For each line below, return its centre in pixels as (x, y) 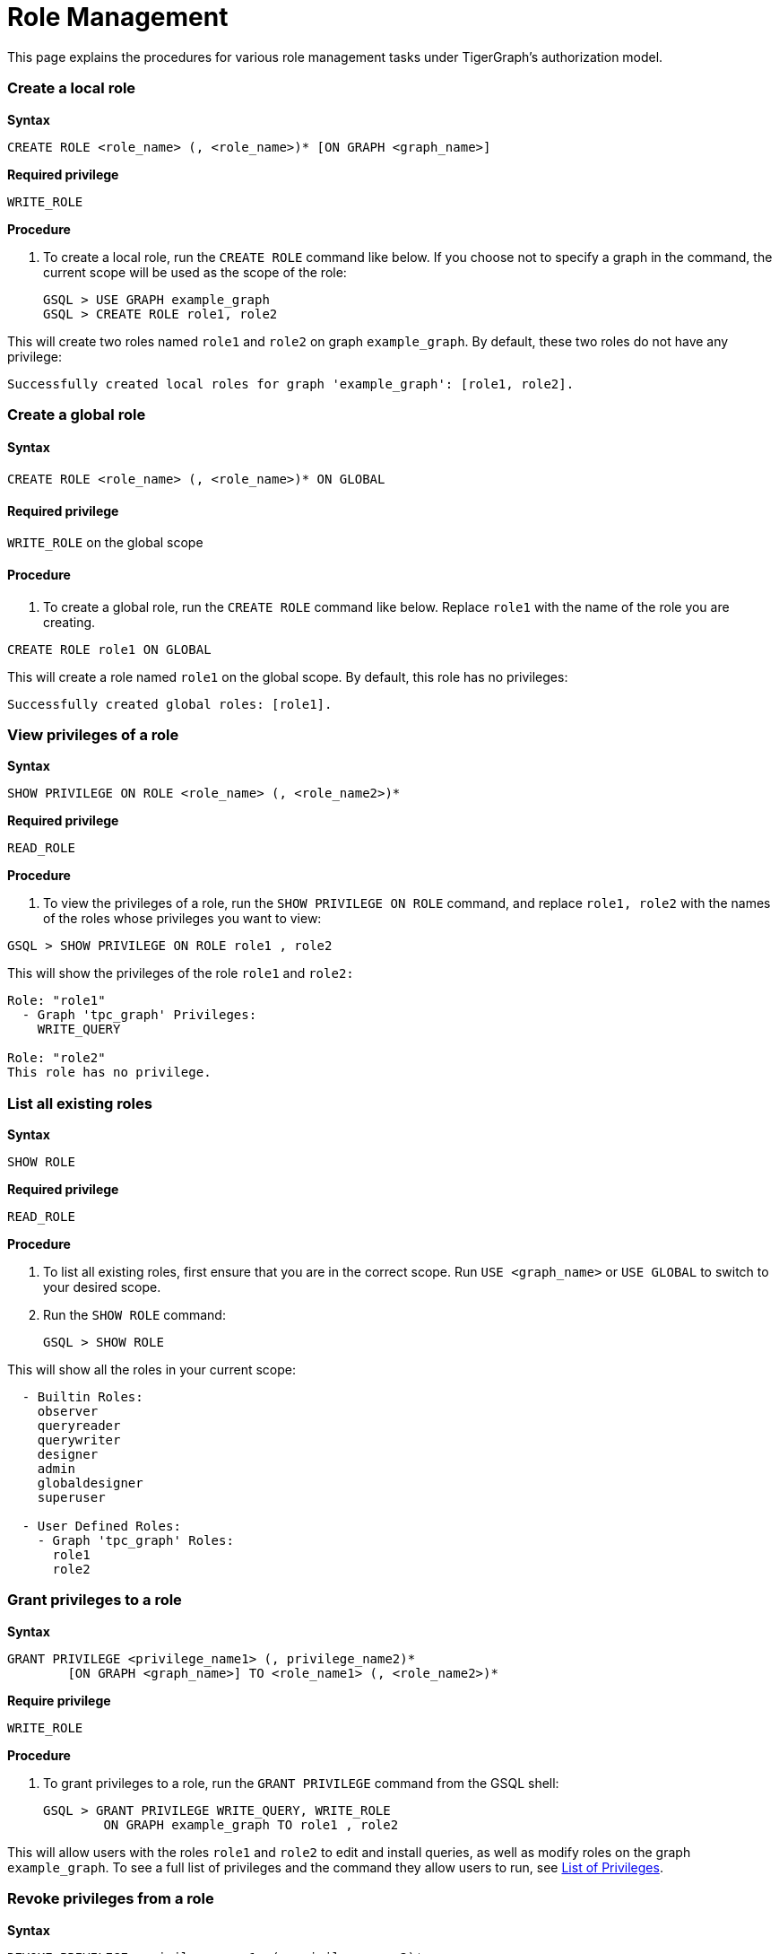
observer (68, 1412)
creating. (69, 622)
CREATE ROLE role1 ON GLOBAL (109, 649)
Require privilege (59, 1700)
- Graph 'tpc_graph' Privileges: (139, 1015)
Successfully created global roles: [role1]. (170, 704)
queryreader (79, 1426)
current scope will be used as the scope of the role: (195, 272)
